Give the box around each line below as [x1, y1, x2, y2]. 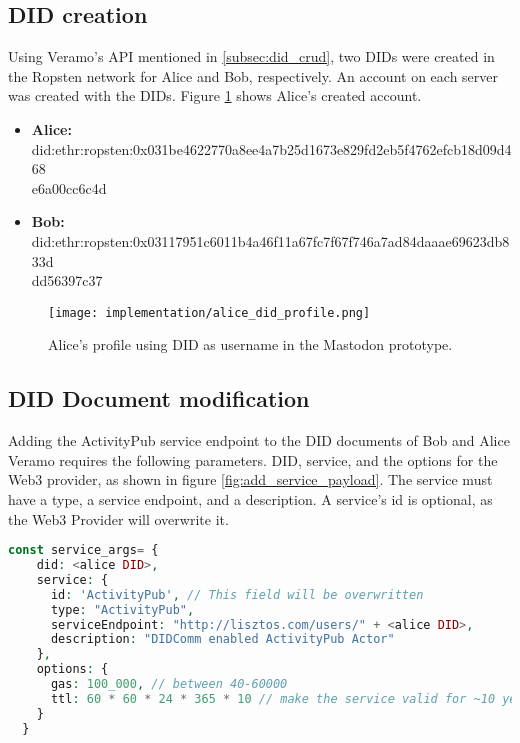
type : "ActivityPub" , [50, 602, 195, 617]
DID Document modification [8, 383, 310, 414]
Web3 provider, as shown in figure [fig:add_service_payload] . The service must [8, 469, 493, 490]
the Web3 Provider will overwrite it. [8, 508, 229, 529]
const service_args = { [8, 543, 159, 558]
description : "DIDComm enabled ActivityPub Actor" [50, 632, 395, 647]
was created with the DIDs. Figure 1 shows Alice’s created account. [8, 85, 422, 106]
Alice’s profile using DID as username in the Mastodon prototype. [48, 334, 453, 355]
